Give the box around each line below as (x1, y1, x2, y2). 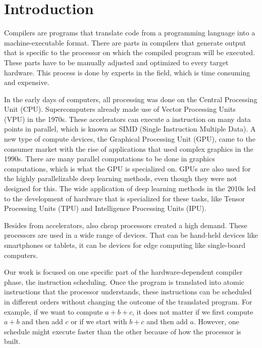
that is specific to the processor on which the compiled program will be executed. (4, 47, 255, 58)
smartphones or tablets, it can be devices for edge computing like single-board (4, 240, 246, 250)
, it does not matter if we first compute (132, 306, 253, 317)
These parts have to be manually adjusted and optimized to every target (4, 57, 229, 67)
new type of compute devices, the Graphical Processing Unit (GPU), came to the (4, 134, 255, 144)
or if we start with (71, 316, 127, 327)
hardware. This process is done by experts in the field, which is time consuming (4, 67, 250, 77)
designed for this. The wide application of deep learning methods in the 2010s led (4, 183, 256, 194)
